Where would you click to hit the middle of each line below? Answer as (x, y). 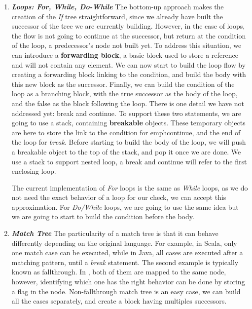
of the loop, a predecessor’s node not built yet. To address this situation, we (126, 45)
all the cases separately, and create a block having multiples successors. (119, 301)
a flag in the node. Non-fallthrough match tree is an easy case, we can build (126, 291)
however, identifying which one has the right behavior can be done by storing (128, 282)
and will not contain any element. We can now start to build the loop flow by (128, 64)
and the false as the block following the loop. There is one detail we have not (128, 103)
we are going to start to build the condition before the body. (103, 216)
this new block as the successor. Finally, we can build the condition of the (123, 84)
